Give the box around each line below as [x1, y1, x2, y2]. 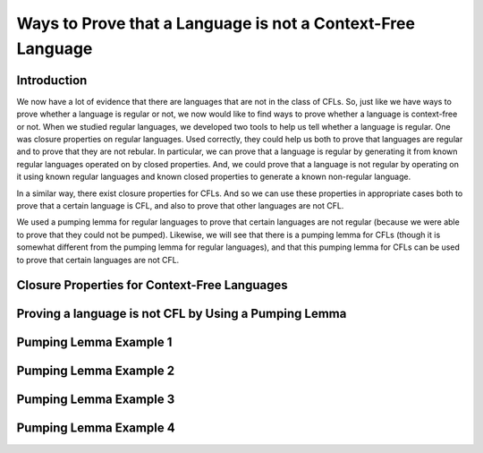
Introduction [16, 73, 88, 88]
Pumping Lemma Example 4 [16, 421, 175, 436]
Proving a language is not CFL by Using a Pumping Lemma [16, 306, 347, 321]
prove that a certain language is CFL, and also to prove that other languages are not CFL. [16, 200, 344, 210]
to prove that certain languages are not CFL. [16, 254, 180, 265]
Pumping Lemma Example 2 [16, 363, 174, 379]
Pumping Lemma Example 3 [16, 392, 175, 407]
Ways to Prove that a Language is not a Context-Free [16, 13, 416, 33]
